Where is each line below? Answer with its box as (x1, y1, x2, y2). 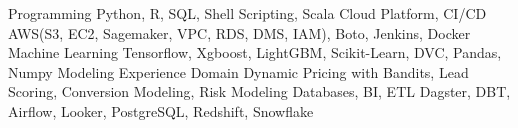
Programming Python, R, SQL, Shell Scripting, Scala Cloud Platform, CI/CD (8, 3, 487, 23)
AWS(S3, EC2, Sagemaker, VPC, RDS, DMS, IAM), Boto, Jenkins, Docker (8, 22, 471, 43)
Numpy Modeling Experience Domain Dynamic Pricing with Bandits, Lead (8, 61, 469, 82)
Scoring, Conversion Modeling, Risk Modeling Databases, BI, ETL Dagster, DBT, (8, 81, 511, 102)
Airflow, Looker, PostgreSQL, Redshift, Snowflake (8, 100, 314, 121)
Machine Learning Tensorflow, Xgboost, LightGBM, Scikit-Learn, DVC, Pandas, (8, 42, 502, 63)
